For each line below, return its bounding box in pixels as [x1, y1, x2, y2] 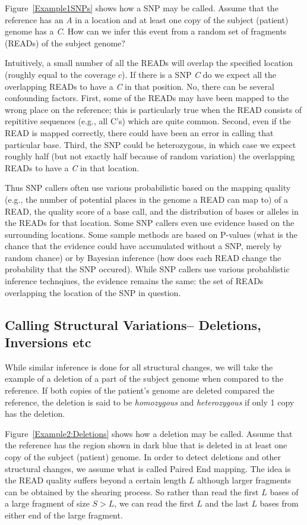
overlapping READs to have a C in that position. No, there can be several [5, 80, 274, 92]
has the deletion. [5, 407, 65, 420]
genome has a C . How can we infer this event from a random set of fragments [5, 25, 287, 37]
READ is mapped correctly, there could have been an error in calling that [5, 126, 274, 139]
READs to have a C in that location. [5, 161, 140, 174]
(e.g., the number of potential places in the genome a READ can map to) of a [5, 193, 289, 205]
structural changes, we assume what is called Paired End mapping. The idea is [5, 462, 291, 474]
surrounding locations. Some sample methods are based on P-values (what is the [5, 228, 297, 240]
